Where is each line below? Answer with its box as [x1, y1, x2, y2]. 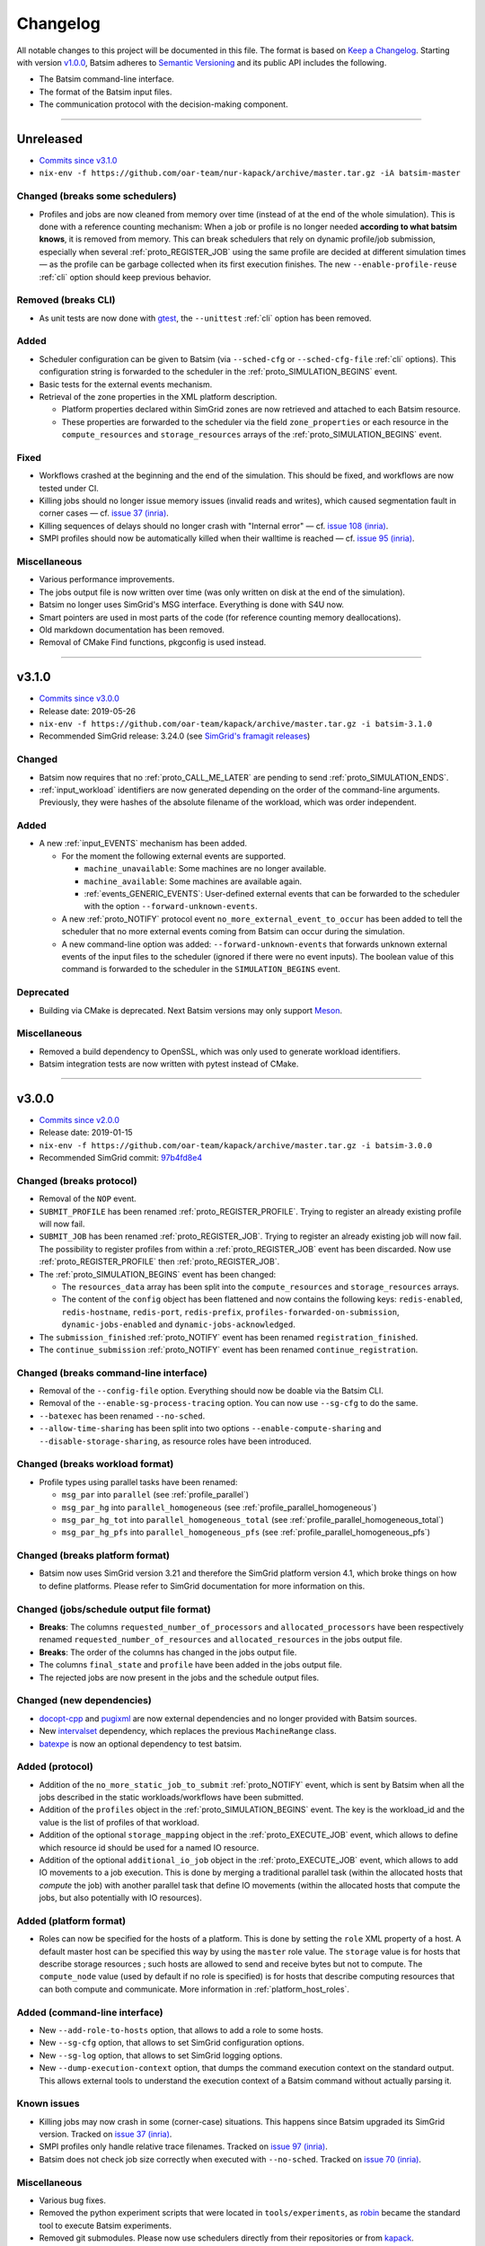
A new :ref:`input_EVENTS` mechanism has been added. [39, 838, 247, 849]
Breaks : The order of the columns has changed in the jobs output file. [39, 1647, 297, 1658]
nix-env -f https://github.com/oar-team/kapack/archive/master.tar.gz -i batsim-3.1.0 [39, 719, 433, 729]
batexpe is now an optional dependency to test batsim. [39, 1738, 242, 1749]
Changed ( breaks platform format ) [16, 1550, 171, 1562]
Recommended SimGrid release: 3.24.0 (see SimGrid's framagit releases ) [39, 730, 311, 741]
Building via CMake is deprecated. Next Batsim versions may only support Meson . [39, 1004, 343, 1015]
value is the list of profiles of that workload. [39, 1817, 199, 1827]
